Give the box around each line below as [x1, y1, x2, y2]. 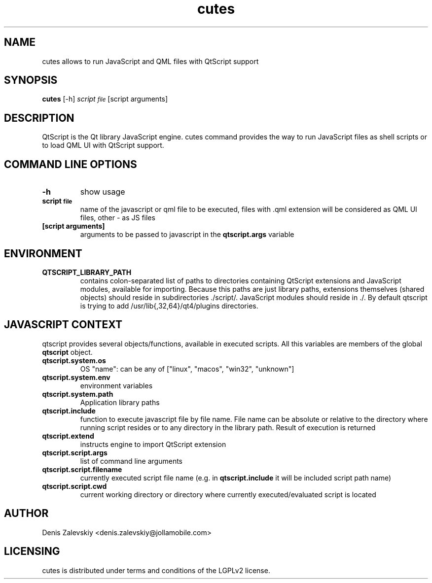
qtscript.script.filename [42, 465, 122, 474]
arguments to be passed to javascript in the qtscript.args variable [80, 230, 294, 239]
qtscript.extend [42, 431, 94, 440]
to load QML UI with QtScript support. [42, 141, 164, 150]
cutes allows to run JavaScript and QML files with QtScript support [42, 57, 259, 66]
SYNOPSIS [4, 74, 58, 87]
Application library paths [80, 398, 160, 407]
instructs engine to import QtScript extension [80, 440, 226, 448]
